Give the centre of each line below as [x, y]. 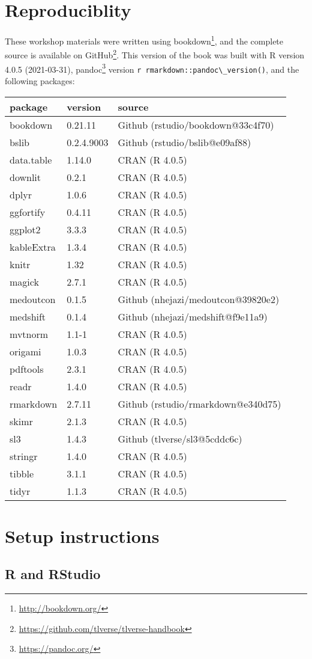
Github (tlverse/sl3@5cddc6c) [180, 438]
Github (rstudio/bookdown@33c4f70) [196, 124]
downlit [25, 177]
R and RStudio [53, 574]
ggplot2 [25, 229]
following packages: [40, 80]
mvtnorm [29, 334]
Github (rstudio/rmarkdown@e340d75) [199, 403]
